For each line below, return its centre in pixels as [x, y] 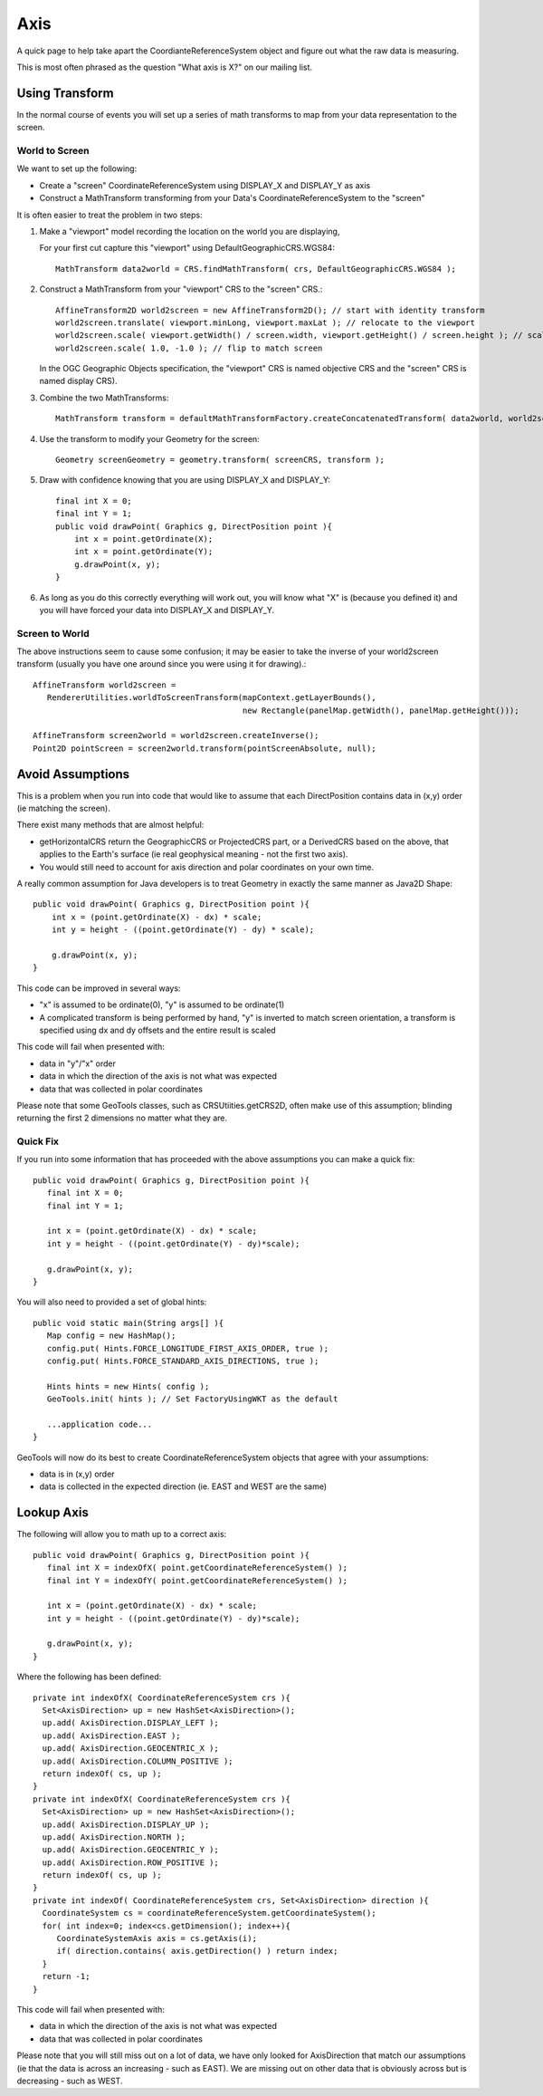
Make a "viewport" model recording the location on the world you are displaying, [190, 231]
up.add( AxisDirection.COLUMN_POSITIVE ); [138, 1761]
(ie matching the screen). [63, 808]
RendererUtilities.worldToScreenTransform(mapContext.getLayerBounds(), [211, 698]
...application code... [100, 1424]
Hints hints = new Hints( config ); [128, 1386]
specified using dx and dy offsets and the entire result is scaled [157, 1030]
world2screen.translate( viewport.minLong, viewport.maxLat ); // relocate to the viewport [265, 322]
